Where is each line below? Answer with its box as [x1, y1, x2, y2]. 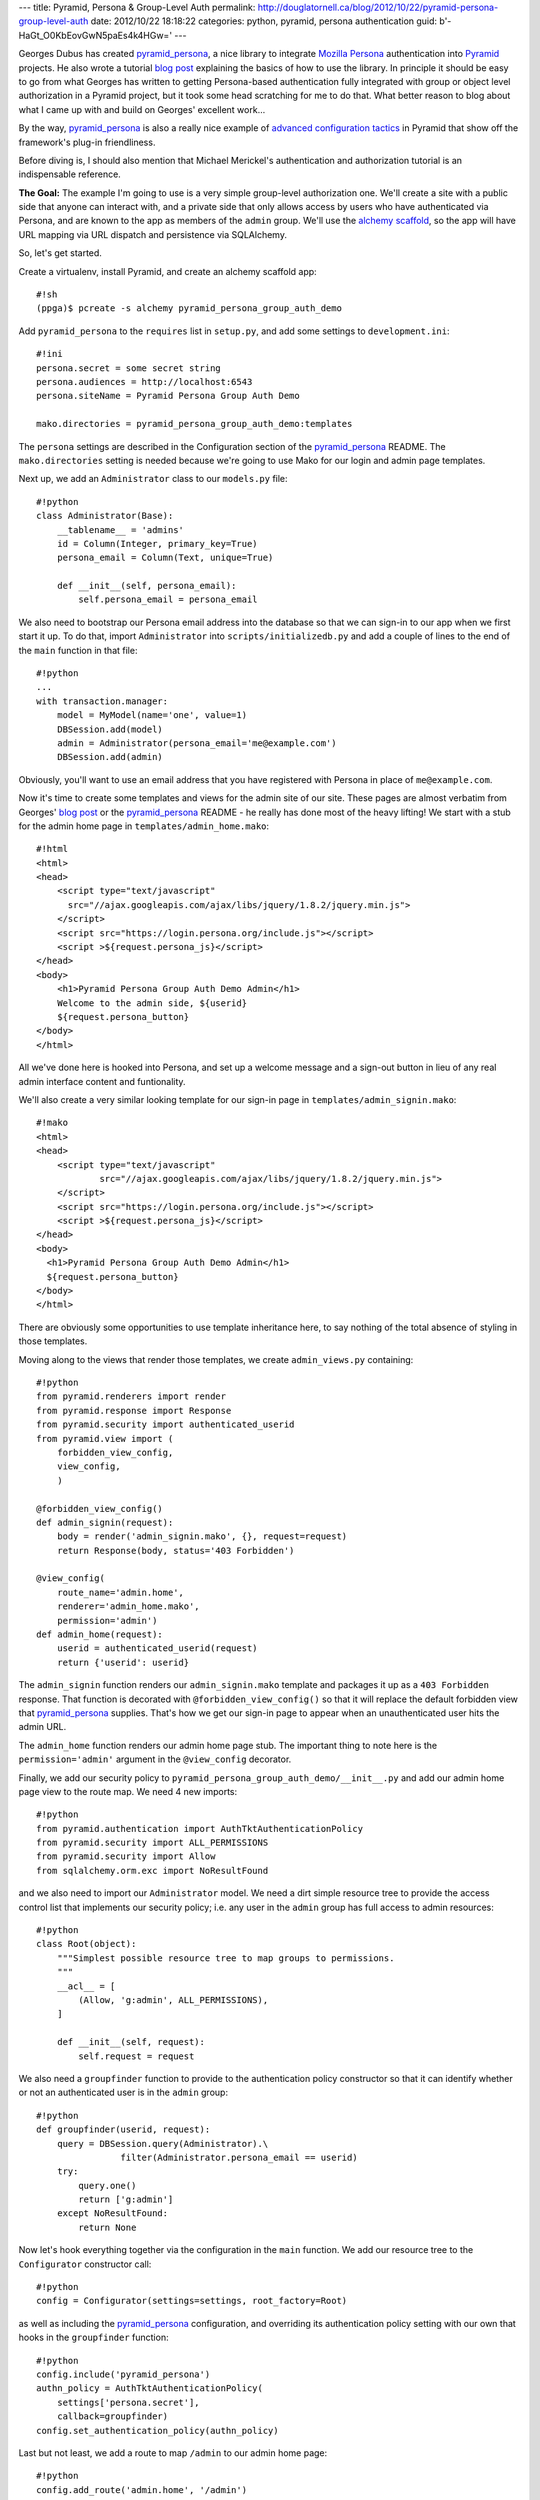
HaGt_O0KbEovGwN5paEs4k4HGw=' [18, 29, 173, 41]
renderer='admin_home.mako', [56, 1601, 200, 1612]
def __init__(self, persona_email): [56, 580, 237, 592]
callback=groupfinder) [56, 2411, 169, 2422]
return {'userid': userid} [56, 1656, 190, 1668]
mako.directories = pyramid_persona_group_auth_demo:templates [36, 418, 353, 430]
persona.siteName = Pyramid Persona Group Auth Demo [36, 390, 300, 402]
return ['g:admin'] [78, 2194, 174, 2205]
